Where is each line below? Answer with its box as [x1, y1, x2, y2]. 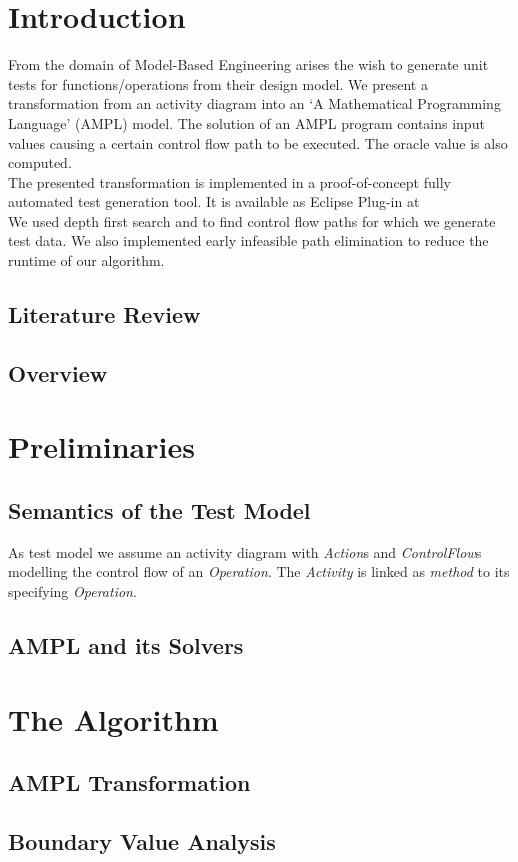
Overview [8, 357, 108, 388]
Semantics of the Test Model [8, 494, 311, 525]
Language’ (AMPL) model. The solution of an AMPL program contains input [8, 112, 485, 133]
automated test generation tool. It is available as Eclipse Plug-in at [8, 191, 420, 212]
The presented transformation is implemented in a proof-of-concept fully [8, 171, 451, 192]
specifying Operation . [8, 580, 137, 601]
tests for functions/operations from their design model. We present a [8, 73, 428, 94]
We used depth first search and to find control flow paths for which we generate [8, 210, 496, 231]
